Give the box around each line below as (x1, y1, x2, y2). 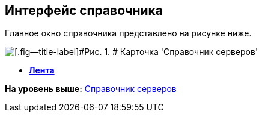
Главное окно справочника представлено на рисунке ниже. (5, 28, 252, 39)
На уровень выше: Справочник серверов (5, 84, 177, 94)
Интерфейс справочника (5, 3, 163, 18)
